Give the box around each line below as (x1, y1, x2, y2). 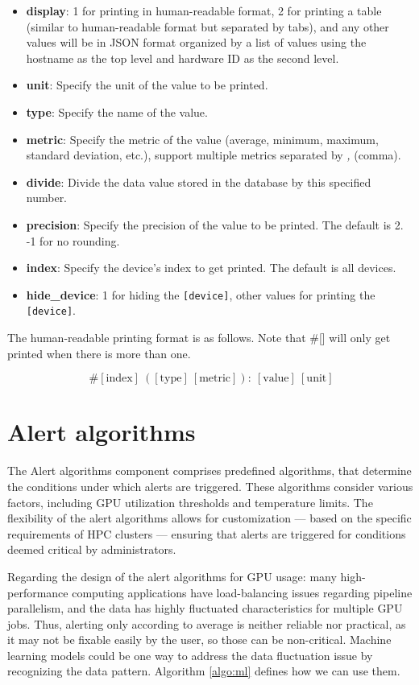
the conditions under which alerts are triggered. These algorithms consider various (7, 477, 413, 494)
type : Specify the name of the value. (26, 103, 208, 120)
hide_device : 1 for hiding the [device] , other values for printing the (26, 286, 375, 303)
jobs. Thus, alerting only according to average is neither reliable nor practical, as (7, 615, 406, 632)
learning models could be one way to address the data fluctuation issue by (7, 646, 373, 663)
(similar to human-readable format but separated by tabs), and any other (26, 18, 389, 35)
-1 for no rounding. (26, 232, 120, 249)
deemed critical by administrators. (7, 541, 176, 558)
